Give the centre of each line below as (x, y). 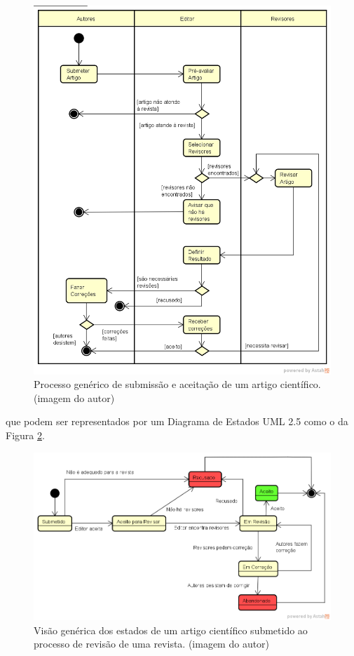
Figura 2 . (25, 435)
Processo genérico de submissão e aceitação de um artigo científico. (177, 384)
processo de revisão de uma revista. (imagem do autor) (152, 644)
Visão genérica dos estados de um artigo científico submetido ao (171, 630)
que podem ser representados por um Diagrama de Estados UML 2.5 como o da (177, 421)
